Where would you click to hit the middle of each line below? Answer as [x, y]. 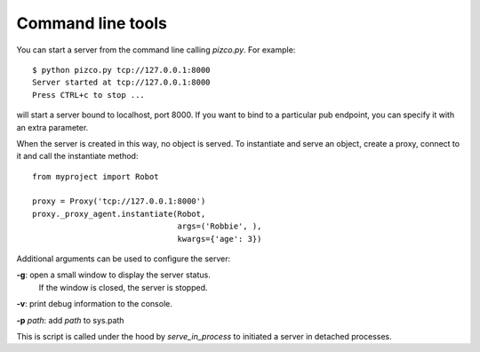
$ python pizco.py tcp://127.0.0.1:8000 [121, 70]
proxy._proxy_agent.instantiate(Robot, [119, 214]
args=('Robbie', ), [220, 226]
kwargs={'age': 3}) [220, 239]
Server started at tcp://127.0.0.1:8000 [121, 83]
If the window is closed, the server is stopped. [123, 287]
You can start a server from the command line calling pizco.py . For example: [156, 50]
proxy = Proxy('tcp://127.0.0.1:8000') [119, 201]
